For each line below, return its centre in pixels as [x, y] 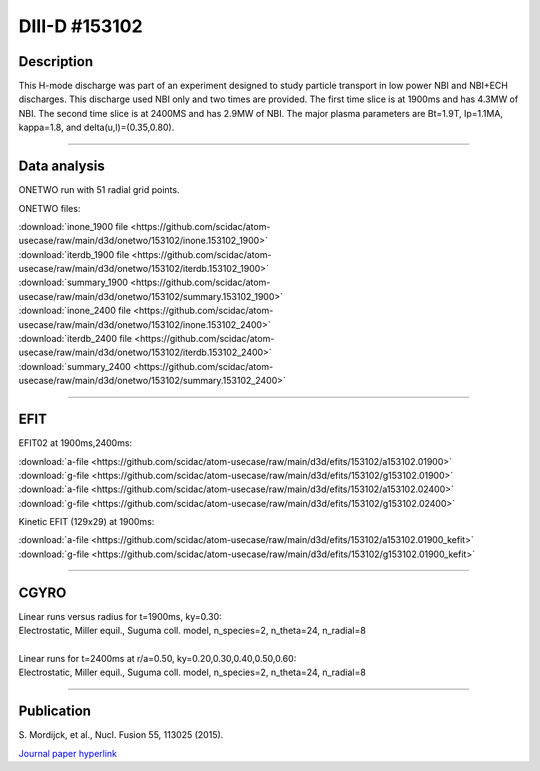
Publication [55, 711]
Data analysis [61, 166]
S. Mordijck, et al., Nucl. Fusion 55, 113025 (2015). [121, 735]
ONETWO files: [49, 208]
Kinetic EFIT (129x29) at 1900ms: [86, 522]
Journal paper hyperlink [68, 753]
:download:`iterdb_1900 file [74, 254]
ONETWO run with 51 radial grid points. [99, 190]
